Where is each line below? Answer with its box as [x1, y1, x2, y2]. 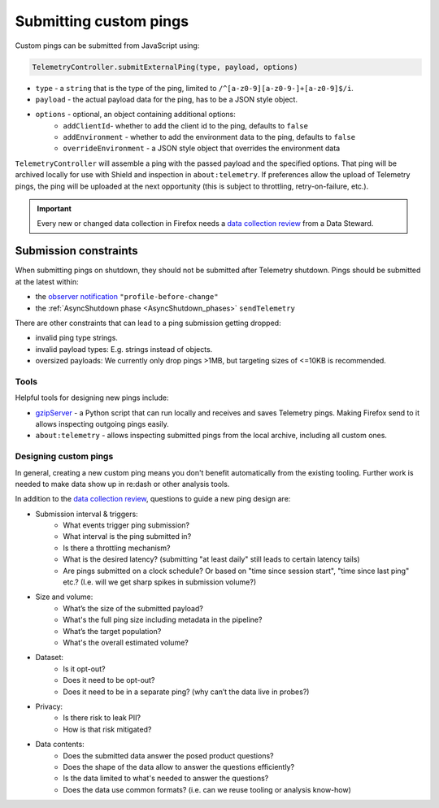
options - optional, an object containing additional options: [35, 110, 236, 119]
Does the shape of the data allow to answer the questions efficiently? [63, 762, 295, 771]
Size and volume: [35, 592, 93, 602]
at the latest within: [15, 276, 79, 286]
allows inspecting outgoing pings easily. [35, 419, 170, 428]
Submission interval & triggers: [35, 509, 138, 519]
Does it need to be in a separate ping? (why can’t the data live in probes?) [63, 687, 310, 697]
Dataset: [35, 653, 64, 662]
